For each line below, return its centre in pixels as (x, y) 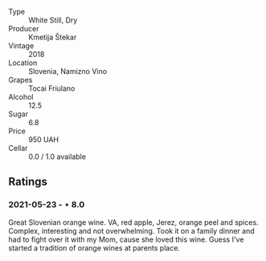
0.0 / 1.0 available (57, 157)
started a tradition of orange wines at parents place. (94, 247)
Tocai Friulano (52, 88)
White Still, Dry (53, 20)
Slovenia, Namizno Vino (68, 71)
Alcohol (21, 97)
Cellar (18, 148)
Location (23, 63)
